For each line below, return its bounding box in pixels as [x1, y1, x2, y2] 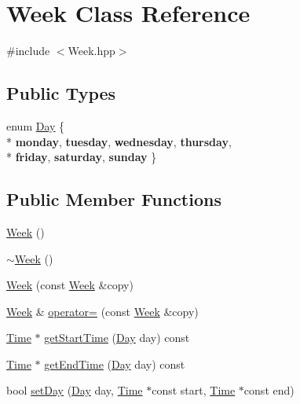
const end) [243, 382, 295, 398]
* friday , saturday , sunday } [6, 149, 157, 165]
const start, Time [152, 382, 236, 398]
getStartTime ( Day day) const [44, 329, 190, 346]
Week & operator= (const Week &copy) [6, 303, 199, 319]
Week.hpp [68, 42, 115, 59]
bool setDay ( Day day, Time [6, 382, 143, 398]
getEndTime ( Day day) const [44, 355, 185, 372]
